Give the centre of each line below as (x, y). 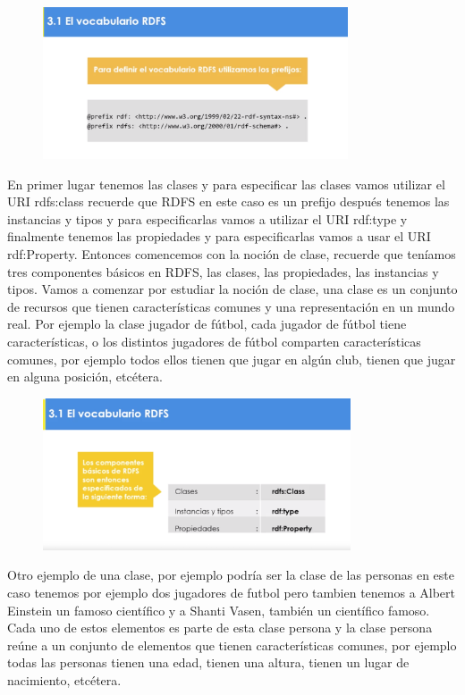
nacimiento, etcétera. (64, 680)
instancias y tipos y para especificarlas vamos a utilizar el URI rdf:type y (207, 218)
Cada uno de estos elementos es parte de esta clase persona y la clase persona (220, 628)
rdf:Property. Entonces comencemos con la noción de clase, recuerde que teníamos (232, 254)
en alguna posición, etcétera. (85, 377)
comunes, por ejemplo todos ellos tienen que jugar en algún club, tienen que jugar (232, 359)
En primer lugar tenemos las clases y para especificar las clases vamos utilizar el (226, 184)
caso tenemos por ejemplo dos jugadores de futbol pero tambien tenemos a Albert (232, 593)
